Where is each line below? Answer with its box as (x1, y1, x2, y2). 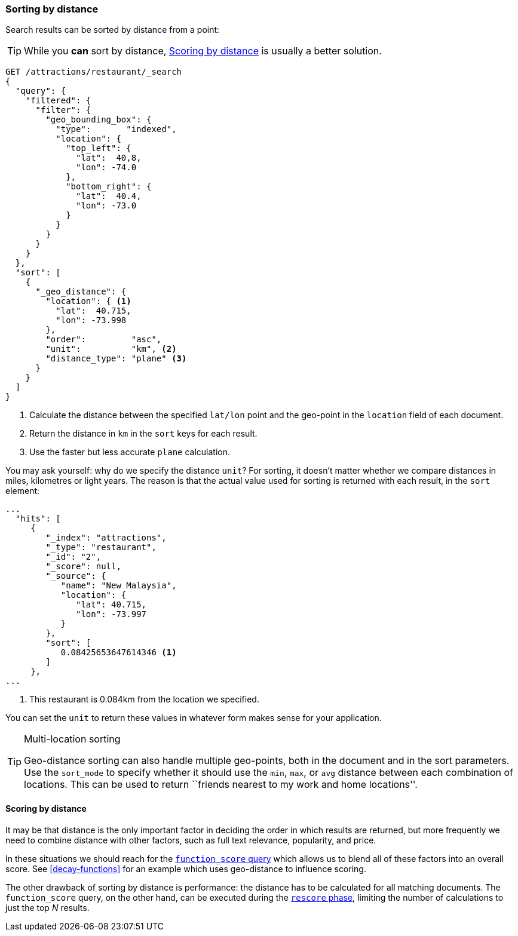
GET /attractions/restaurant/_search (5, 67, 182, 77)
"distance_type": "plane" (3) (45, 354, 187, 364)
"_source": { (45, 571, 106, 581)
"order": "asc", (45, 334, 162, 345)
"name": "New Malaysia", (60, 581, 177, 591)
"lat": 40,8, (76, 153, 142, 163)
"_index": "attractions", (45, 533, 167, 543)
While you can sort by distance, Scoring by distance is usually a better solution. (24, 45, 382, 57)
